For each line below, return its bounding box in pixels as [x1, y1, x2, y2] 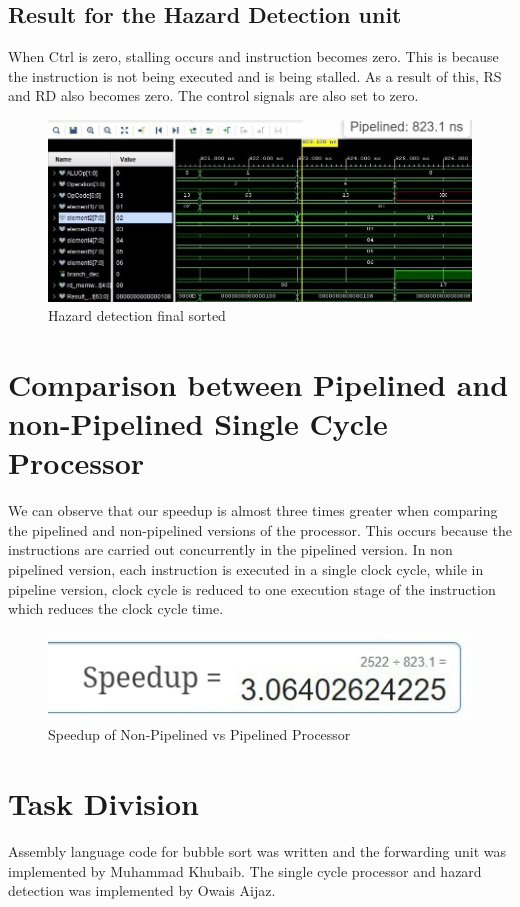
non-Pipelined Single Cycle [8, 403, 388, 444]
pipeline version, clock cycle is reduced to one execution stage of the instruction [8, 578, 496, 599]
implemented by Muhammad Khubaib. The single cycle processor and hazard [8, 860, 482, 881]
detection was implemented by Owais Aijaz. [8, 880, 276, 901]
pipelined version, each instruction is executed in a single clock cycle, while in [8, 559, 484, 580]
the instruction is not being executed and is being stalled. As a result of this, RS [8, 65, 502, 86]
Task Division [8, 783, 199, 824]
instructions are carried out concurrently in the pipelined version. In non [8, 539, 453, 560]
